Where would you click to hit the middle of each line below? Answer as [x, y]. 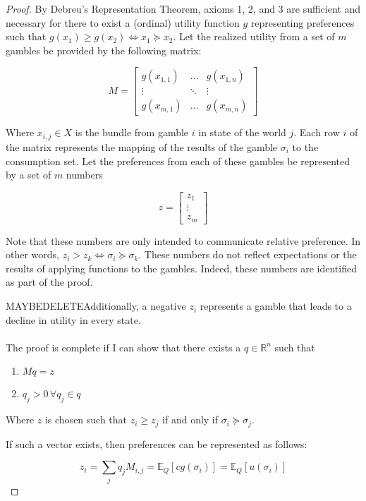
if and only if [190, 419]
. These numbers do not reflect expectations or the [248, 254]
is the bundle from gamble [132, 132]
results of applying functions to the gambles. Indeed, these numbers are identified [181, 268]
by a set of [29, 175]
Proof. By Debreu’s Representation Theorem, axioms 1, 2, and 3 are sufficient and [183, 8]
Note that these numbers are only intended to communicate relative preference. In [183, 240]
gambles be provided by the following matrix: [104, 50]
